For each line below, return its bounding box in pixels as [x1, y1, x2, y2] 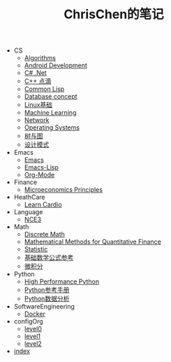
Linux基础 [24, 101, 53, 109]
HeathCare [13, 193, 45, 202]
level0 [24, 325, 42, 333]
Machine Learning [24, 109, 77, 117]
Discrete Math [24, 230, 65, 239]
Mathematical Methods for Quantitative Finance [24, 237, 162, 246]
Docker [24, 309, 45, 319]
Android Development [24, 61, 87, 70]
